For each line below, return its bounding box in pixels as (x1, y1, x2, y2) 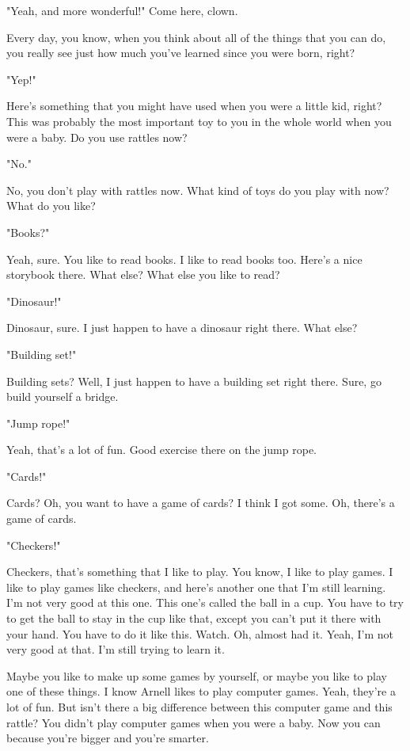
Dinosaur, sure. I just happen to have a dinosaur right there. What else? (6, 319, 358, 336)
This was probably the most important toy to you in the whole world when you (6, 112, 392, 129)
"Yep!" (6, 71, 36, 87)
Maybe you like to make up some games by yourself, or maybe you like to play (6, 667, 387, 684)
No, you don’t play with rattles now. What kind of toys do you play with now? (6, 181, 389, 198)
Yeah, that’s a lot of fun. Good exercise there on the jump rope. (6, 441, 317, 458)
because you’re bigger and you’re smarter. (6, 730, 209, 746)
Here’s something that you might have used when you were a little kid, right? (6, 97, 382, 114)
